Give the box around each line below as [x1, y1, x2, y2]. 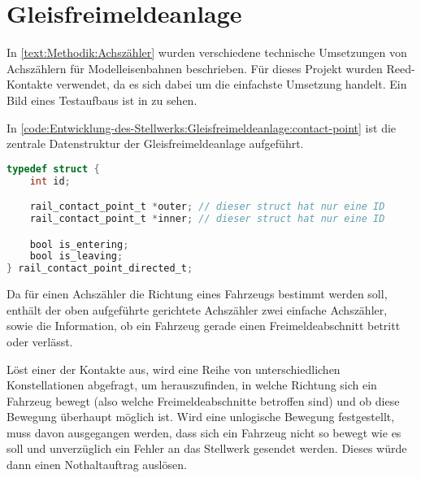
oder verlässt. [7, 332, 73, 350]
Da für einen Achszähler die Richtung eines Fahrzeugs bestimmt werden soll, [7, 285, 388, 302]
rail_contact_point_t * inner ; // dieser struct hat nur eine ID [29, 212, 385, 224]
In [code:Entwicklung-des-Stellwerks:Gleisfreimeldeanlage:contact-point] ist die [7, 119, 397, 136]
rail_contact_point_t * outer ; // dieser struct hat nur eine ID [29, 201, 385, 213]
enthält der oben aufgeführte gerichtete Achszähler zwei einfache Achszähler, [7, 301, 388, 318]
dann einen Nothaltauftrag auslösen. [7, 456, 187, 473]
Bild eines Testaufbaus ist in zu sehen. [7, 91, 197, 108]
